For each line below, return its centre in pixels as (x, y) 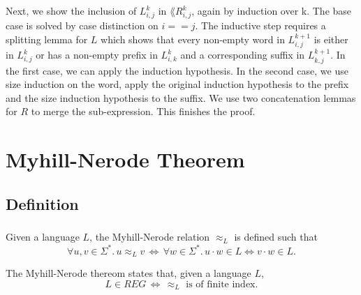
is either (331, 39)
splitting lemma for (47, 39)
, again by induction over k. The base (272, 11)
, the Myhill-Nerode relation (150, 237)
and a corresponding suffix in (243, 55)
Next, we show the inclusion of (71, 11)
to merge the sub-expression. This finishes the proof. (143, 111)
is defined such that (276, 237)
